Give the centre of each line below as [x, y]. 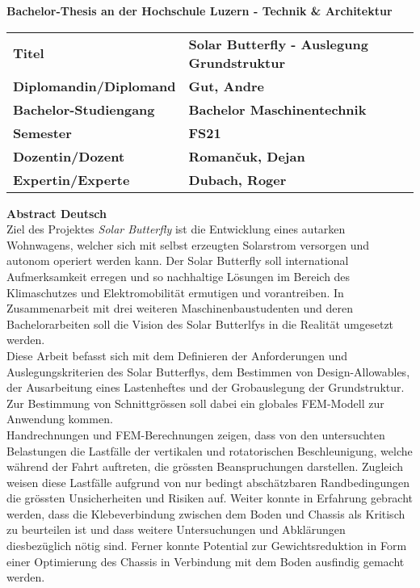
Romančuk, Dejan [247, 156]
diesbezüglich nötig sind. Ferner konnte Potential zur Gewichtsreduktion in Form [207, 546]
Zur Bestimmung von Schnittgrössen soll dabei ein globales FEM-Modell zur [195, 403]
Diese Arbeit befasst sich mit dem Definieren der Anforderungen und [177, 355]
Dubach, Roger [237, 179]
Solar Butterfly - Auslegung [278, 44]
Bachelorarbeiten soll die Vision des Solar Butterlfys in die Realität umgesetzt [200, 323]
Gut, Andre [226, 86]
